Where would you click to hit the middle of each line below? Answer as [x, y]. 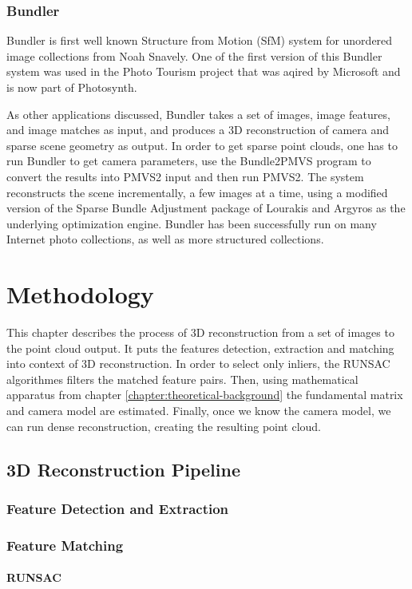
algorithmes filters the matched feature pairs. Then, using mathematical [182, 379]
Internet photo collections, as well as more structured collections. [165, 239]
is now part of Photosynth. [72, 87]
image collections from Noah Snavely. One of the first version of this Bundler [194, 55]
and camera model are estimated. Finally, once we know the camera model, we [199, 411]
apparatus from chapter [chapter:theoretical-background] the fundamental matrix [205, 395]
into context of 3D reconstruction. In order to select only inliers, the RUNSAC [198, 364]
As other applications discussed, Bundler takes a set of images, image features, [198, 114]
